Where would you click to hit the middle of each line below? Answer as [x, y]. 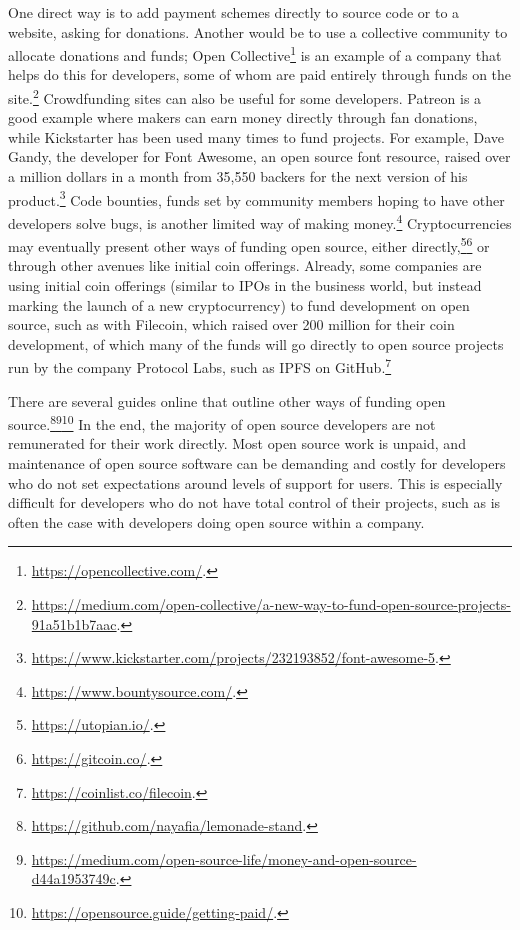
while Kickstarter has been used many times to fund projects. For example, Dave [256, 136]
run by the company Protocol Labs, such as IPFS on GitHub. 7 [200, 366]
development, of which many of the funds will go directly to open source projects [256, 343]
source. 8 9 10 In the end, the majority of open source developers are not [222, 422]
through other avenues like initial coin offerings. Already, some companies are [245, 265]
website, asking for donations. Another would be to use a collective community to [258, 31]
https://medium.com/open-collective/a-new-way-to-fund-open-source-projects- [271, 604]
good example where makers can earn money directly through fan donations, [243, 117]
